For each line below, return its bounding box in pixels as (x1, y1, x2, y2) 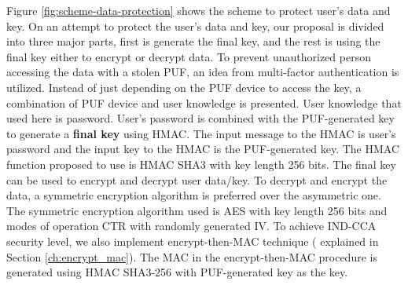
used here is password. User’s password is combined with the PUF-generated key (6, 110, 395, 126)
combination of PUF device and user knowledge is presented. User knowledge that (6, 94, 402, 111)
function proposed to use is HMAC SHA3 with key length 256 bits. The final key (6, 155, 396, 172)
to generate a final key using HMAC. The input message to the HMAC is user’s (6, 125, 396, 141)
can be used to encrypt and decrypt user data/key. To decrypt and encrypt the (6, 171, 388, 188)
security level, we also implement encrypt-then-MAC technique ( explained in (6, 232, 379, 249)
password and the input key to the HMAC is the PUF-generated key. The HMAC (6, 141, 400, 157)
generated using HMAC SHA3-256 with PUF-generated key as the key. (6, 264, 348, 280)
